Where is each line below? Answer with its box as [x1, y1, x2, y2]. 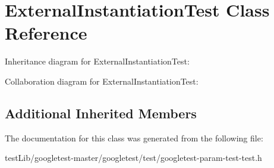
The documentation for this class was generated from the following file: [5, 131, 263, 144]
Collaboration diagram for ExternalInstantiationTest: [5, 75, 199, 87]
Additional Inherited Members [5, 104, 197, 122]
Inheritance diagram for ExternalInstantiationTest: [5, 55, 190, 67]
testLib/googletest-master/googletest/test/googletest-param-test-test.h [5, 151, 262, 164]
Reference [5, 21, 87, 45]
